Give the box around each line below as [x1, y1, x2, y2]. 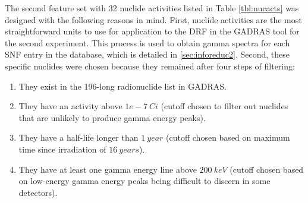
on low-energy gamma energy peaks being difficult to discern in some [18, 175, 271, 187]
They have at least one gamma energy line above [18, 163, 197, 175]
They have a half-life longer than [18, 131, 139, 144]
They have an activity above [18, 100, 122, 112]
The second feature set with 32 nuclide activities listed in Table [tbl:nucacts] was [5, 2, 299, 14]
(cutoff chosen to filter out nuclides [161, 100, 288, 112]
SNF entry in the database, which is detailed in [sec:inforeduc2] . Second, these [5, 48, 290, 61]
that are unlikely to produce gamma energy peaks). [18, 111, 206, 123]
